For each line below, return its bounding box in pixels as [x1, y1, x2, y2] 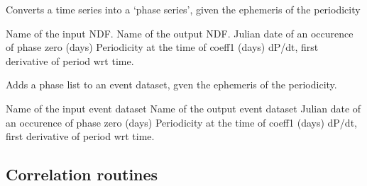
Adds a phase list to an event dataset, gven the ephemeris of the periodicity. [6, 77, 337, 92]
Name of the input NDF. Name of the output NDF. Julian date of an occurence [6, 25, 354, 40]
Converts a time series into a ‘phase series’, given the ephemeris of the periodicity [6, 2, 361, 16]
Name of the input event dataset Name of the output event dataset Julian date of [6, 100, 361, 115]
